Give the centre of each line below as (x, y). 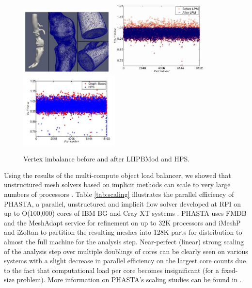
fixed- (229, 270)
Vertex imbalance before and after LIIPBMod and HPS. (107, 159)
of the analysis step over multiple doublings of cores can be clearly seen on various (126, 251)
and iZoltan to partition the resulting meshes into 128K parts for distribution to (123, 232)
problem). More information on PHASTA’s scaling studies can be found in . (129, 280)
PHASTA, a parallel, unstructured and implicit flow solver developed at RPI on (122, 203)
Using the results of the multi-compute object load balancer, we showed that (118, 175)
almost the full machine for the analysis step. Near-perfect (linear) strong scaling (124, 241)
